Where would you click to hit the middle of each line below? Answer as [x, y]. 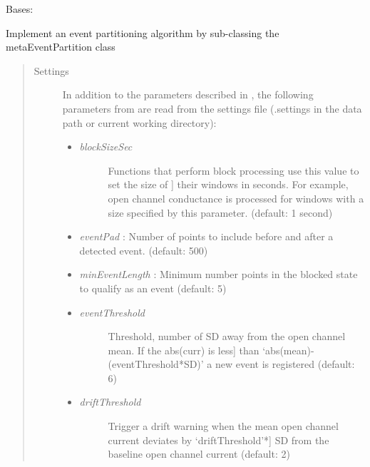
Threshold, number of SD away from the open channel [227, 336]
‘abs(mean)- [288, 350]
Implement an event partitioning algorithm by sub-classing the [143, 32]
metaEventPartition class [61, 47]
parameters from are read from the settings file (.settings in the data [212, 108]
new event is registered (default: [285, 364]
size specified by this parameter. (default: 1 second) [220, 212]
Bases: [20, 9]
